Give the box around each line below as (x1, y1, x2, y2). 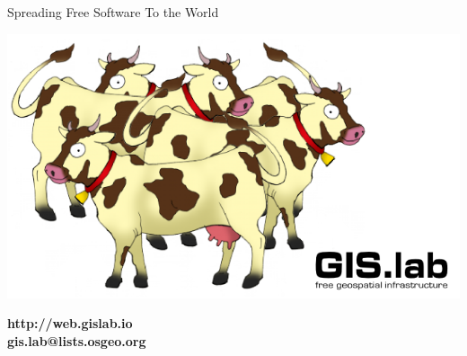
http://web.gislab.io (7, 314, 133, 333)
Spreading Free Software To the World (7, 3, 219, 21)
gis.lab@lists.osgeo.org (7, 331, 146, 350)
